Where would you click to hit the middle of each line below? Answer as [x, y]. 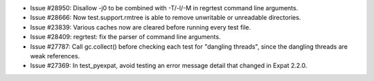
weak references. [55, 56]
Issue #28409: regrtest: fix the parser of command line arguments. [125, 37]
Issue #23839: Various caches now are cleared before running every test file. [141, 27]
